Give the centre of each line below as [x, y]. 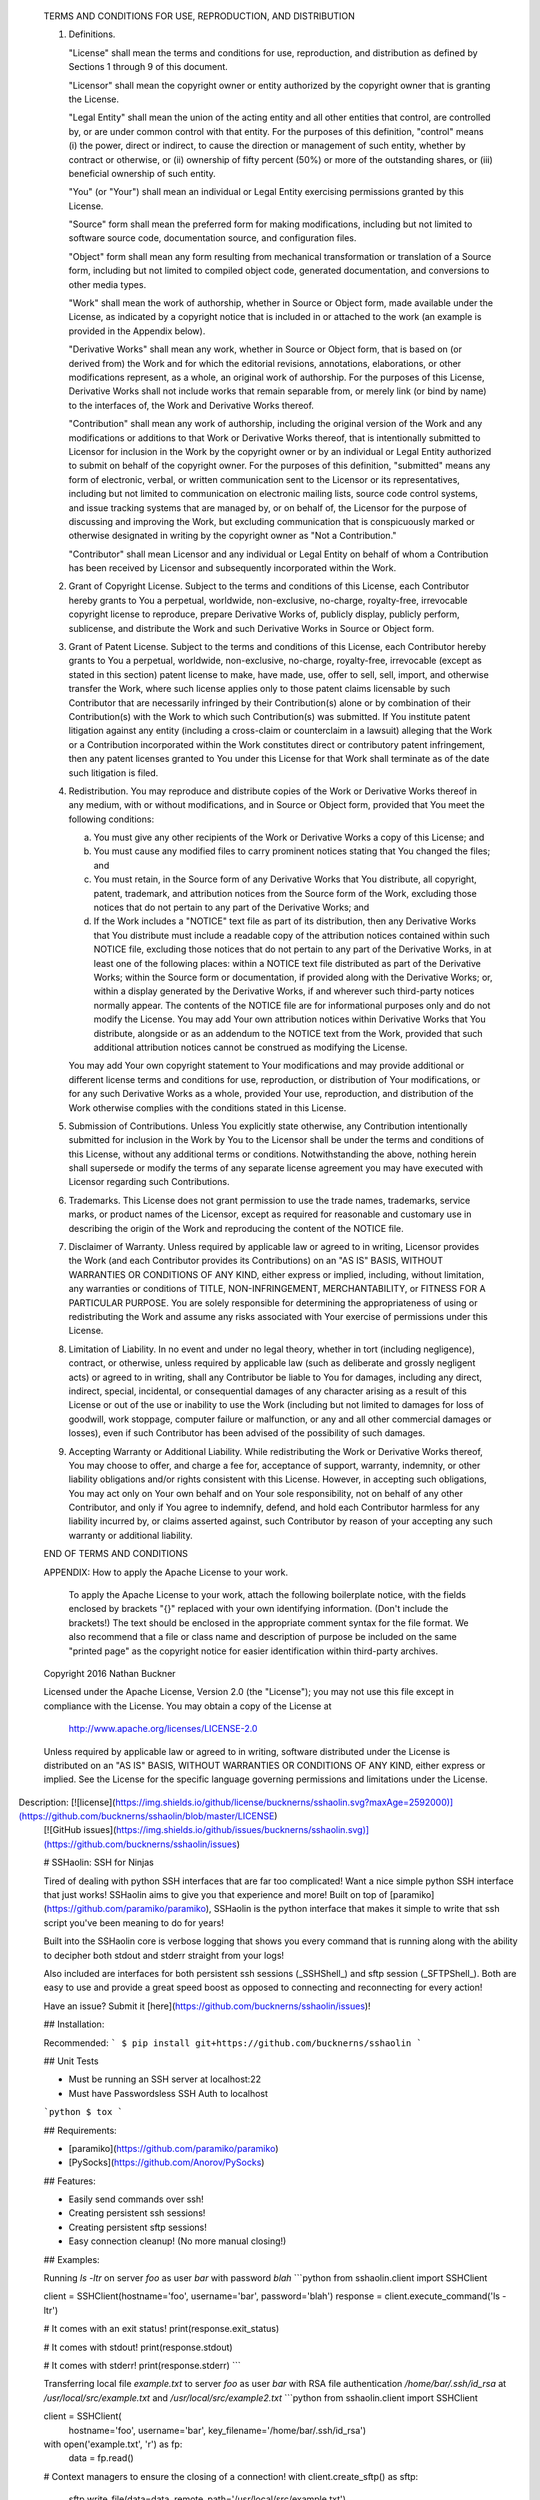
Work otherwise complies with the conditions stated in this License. [207, 1107]
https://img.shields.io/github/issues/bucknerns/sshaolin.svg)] [243, 1830]
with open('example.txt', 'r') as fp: [113, 2444]
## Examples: [71, 2259]
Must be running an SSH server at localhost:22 [165, 2079]
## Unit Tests [71, 2061]
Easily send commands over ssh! [136, 2199]
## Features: [70, 2181]
